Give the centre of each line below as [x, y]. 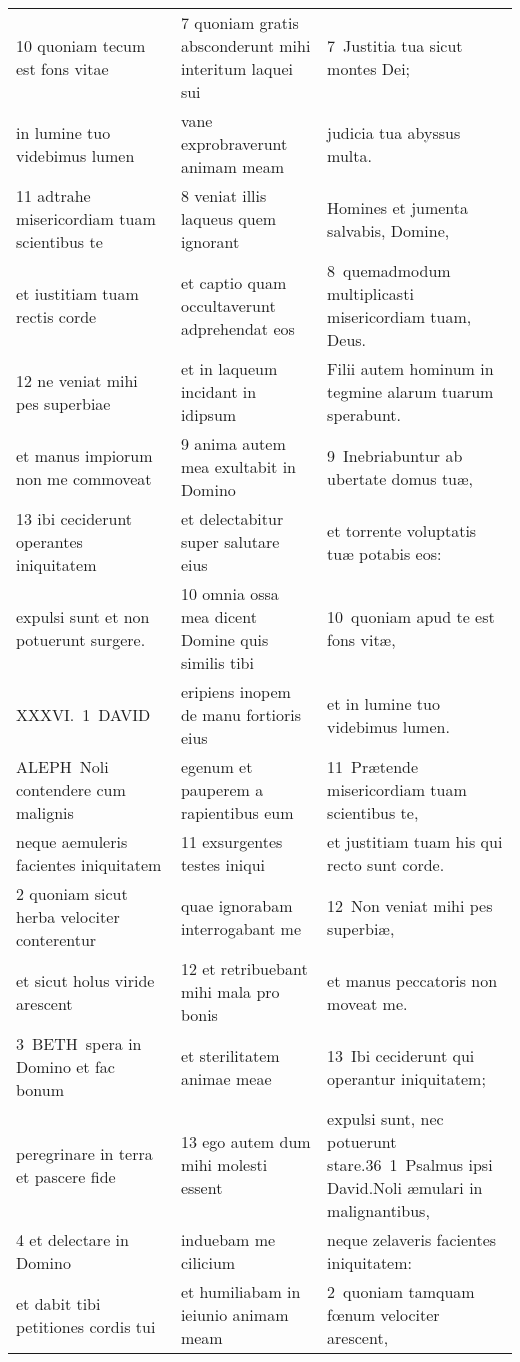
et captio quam [233, 282]
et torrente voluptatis [402, 530]
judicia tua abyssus [394, 132]
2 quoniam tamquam [401, 1291]
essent [201, 1187]
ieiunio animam [234, 1314]
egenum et [216, 766]
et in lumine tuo [383, 703]
